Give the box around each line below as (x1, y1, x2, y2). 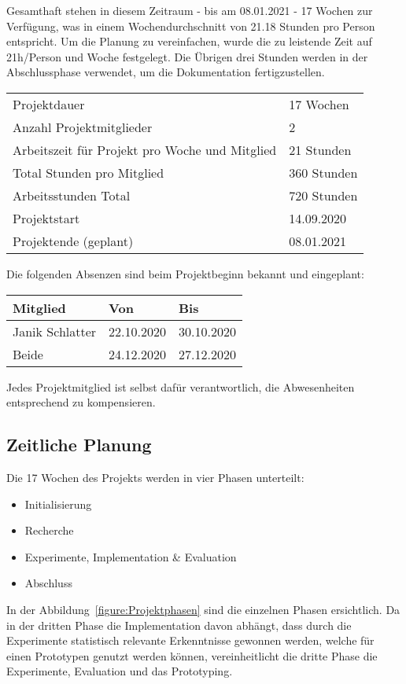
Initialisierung (24, 495, 92, 512)
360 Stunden (289, 163, 358, 182)
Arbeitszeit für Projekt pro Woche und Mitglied (13, 140, 277, 159)
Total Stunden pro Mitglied (13, 163, 164, 182)
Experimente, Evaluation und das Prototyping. (6, 663, 233, 679)
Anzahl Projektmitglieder (13, 117, 153, 136)
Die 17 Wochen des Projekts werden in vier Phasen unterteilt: (6, 469, 304, 485)
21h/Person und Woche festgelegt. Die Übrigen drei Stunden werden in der (6, 48, 368, 64)
